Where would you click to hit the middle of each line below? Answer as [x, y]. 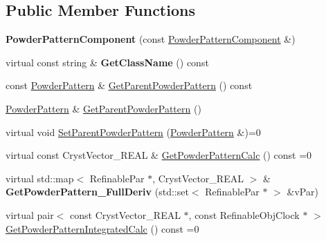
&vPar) [302, 192]
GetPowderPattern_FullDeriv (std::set [97, 192]
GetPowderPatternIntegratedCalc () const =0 [102, 228]
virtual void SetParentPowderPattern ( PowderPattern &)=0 [133, 132]
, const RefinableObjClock [244, 214]
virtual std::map [40, 178]
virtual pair [30, 214]
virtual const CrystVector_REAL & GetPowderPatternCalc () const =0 [159, 155]
